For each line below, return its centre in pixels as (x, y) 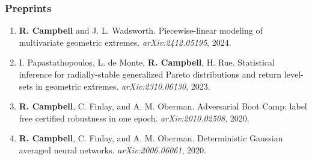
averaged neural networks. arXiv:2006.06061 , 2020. (112, 149)
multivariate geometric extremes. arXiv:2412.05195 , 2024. (125, 42)
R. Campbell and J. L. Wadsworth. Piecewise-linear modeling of (141, 30)
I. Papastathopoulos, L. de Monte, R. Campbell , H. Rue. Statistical (147, 62)
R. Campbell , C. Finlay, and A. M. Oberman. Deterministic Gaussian (151, 138)
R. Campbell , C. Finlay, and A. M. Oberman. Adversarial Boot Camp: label (163, 106)
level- (294, 74)
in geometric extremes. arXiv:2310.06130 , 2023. (123, 86)
